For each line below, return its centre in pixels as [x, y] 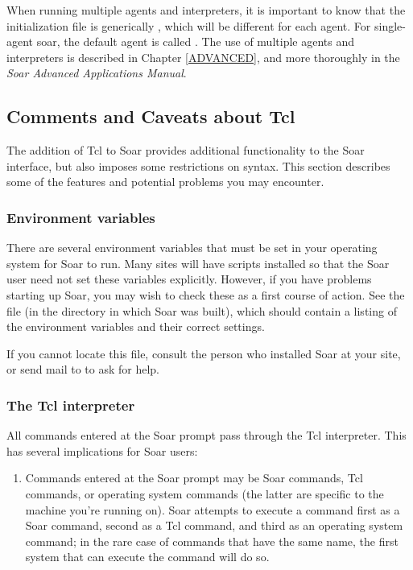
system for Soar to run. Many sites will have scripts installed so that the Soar [198, 263]
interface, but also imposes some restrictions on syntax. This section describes [198, 165]
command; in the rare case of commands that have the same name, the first [212, 541]
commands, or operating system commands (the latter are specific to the [204, 493]
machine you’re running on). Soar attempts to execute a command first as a [213, 509]
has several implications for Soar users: [102, 450]
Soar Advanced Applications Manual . [97, 73]
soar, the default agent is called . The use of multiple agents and [195, 41]
